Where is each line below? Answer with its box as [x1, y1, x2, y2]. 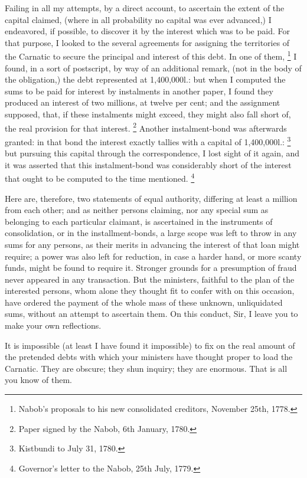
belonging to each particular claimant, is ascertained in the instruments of [5, 215, 273, 227]
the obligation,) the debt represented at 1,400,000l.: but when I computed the [5, 73, 286, 86]
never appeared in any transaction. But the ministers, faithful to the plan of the [5, 273, 295, 285]
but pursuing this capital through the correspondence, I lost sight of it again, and [5, 147, 300, 159]
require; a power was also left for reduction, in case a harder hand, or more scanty [5, 250, 302, 262]
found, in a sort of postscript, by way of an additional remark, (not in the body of [5, 61, 302, 74]
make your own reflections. [5, 319, 102, 332]
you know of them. [5, 374, 72, 386]
